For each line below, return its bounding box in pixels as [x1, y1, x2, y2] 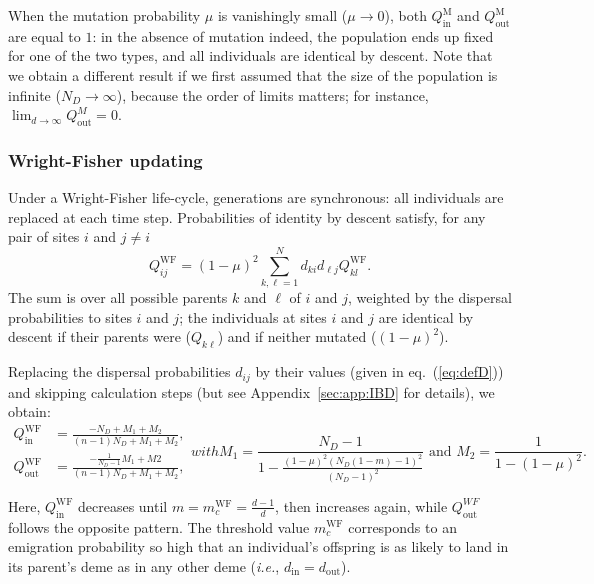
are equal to [8, 25, 81, 46]
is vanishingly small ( [217, 5, 348, 25]
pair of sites [8, 226, 80, 247]
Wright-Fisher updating [8, 147, 203, 172]
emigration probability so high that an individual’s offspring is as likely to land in [8, 536, 509, 557]
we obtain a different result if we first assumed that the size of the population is [8, 64, 498, 85]
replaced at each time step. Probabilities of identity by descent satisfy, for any [8, 206, 486, 227]
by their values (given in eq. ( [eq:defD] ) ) [255, 361, 504, 382]
